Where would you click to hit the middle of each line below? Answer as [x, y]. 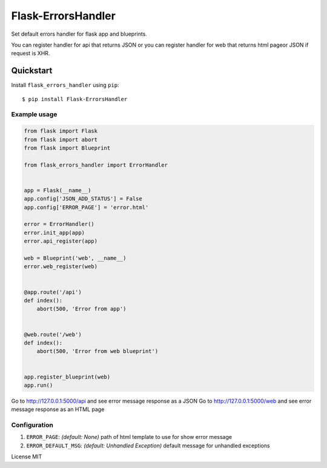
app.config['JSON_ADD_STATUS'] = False [83, 199]
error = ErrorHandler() [59, 224]
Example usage [34, 114]
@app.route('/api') [53, 292]
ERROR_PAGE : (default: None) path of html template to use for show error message [129, 437]
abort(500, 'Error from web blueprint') [97, 351]
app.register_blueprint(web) [67, 377]
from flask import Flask [61, 131]
